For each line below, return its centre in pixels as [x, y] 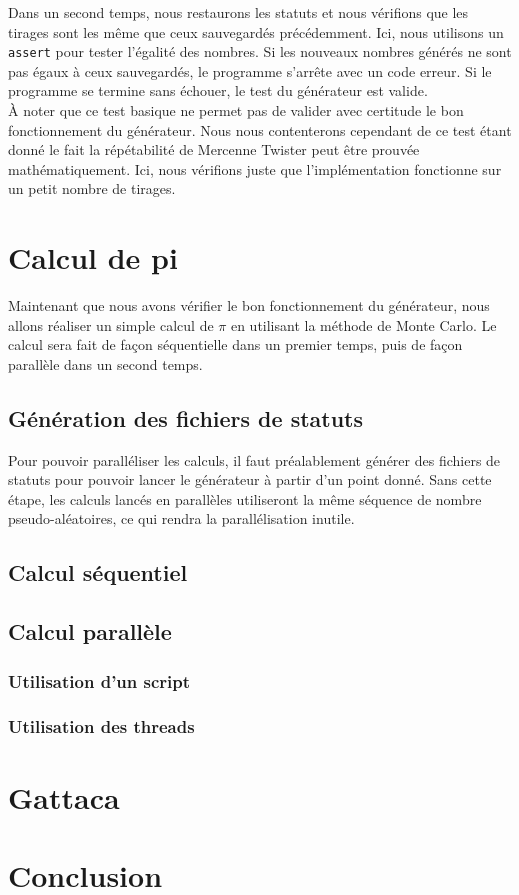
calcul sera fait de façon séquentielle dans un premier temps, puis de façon [235, 344]
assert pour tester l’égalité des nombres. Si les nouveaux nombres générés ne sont [260, 51]
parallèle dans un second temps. [105, 363]
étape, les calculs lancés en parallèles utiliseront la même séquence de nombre [245, 498]
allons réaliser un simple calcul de [111, 324]
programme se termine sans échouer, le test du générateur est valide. [218, 90]
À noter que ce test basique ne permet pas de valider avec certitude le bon [236, 110]
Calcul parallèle [90, 631]
